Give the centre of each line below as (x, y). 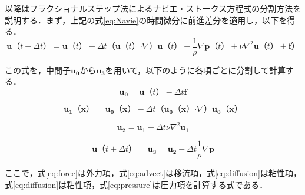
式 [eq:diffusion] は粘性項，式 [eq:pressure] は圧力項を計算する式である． (136, 184)
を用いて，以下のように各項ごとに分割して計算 (195, 70)
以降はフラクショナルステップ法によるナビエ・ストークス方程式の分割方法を (153, 8)
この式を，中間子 (38, 70)
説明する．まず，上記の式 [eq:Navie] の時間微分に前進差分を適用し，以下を (146, 20)
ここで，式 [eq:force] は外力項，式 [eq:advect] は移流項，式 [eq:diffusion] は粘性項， (153, 172)
